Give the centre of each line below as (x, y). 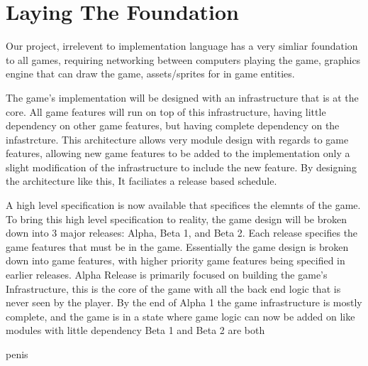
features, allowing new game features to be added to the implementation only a (178, 153)
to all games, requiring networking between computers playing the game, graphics (183, 59)
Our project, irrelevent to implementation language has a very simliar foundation (182, 46)
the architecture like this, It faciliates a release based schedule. (141, 181)
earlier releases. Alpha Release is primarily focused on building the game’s (167, 275)
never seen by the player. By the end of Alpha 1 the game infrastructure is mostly (184, 302)
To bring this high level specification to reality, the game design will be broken (177, 219)
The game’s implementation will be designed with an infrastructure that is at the (182, 97)
